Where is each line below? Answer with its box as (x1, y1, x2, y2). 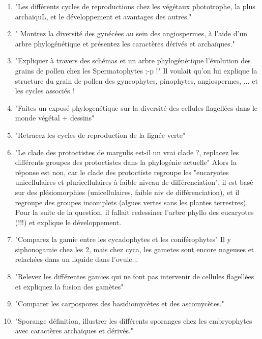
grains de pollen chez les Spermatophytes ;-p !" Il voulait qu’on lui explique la (15, 65, 257, 76)
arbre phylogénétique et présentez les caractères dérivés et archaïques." (15, 38, 235, 49)
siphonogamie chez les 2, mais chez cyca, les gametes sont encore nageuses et (15, 244, 254, 254)
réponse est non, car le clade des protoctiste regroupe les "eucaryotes (15, 166, 229, 177)
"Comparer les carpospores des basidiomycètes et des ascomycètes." (15, 298, 224, 309)
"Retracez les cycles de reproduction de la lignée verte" (15, 129, 186, 140)
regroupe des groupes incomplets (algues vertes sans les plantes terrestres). (15, 197, 248, 207)
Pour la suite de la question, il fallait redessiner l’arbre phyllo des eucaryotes (15, 207, 254, 217)
